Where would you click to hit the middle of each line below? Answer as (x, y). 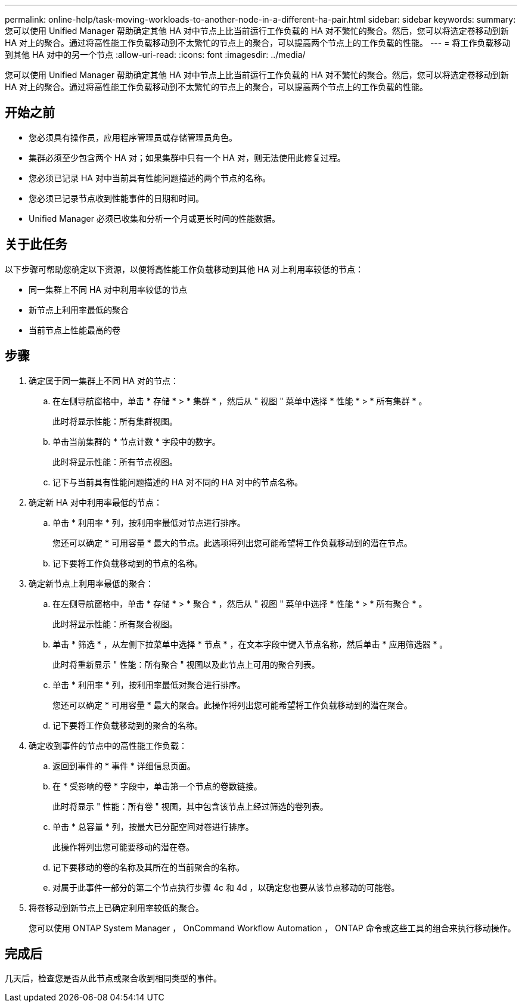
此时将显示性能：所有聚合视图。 (115, 624)
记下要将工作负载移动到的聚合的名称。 (128, 725)
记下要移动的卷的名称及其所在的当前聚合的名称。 (148, 867)
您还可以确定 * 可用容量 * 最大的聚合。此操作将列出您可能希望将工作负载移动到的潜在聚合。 (232, 705)
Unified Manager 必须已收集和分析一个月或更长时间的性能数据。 (154, 218)
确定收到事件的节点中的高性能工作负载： (108, 745)
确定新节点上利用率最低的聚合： (91, 583)
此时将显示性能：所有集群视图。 (115, 421)
